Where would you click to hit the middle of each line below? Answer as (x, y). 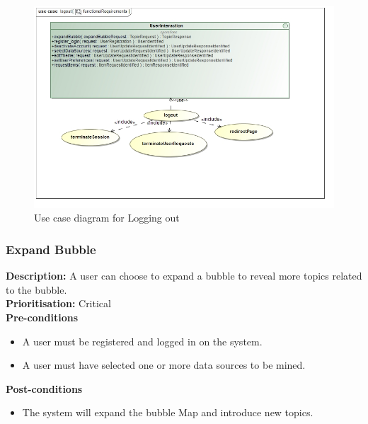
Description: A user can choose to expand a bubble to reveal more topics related (184, 276)
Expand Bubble (51, 249)
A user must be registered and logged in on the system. (142, 341)
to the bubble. (36, 289)
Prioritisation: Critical (58, 303)
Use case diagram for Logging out (107, 218)
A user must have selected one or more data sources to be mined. (164, 365)
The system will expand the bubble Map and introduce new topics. (168, 412)
